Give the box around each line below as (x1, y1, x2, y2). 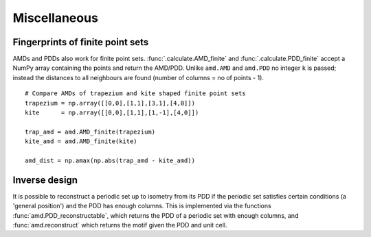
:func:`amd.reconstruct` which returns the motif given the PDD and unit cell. (12, 221, 227, 229)
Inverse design (12, 174, 78, 186)
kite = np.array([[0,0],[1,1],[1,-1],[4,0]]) (25, 109, 199, 116)
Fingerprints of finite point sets (12, 36, 149, 48)
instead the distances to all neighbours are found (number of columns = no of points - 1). (12, 73, 265, 82)
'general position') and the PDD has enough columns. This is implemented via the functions (12, 202, 271, 210)
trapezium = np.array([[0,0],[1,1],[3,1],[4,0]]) (25, 99, 196, 107)
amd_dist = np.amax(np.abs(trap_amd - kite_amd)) (25, 156, 196, 164)
